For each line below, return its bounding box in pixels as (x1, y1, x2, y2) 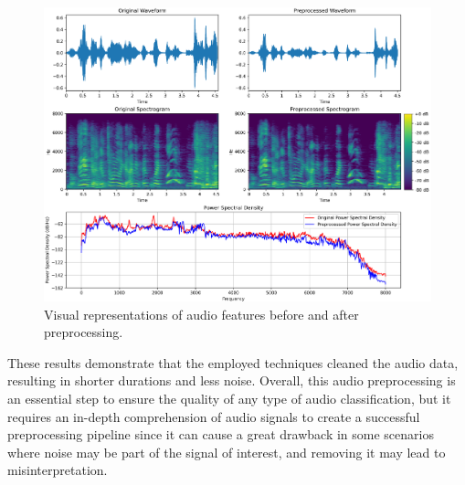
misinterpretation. (7, 460, 108, 480)
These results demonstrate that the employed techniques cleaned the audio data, (7, 353, 459, 372)
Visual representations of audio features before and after (44, 304, 359, 323)
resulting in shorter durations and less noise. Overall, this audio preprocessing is (7, 371, 456, 390)
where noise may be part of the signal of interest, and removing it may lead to (7, 442, 446, 461)
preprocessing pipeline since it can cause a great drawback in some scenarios (7, 425, 434, 444)
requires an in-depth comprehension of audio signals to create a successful (7, 406, 420, 426)
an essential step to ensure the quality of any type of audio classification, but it (7, 389, 451, 407)
